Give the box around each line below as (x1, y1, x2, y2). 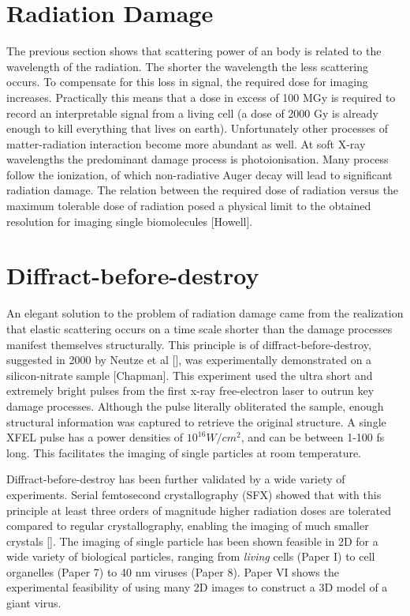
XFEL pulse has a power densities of (6, 429, 184, 445)
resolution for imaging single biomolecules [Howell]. (6, 212, 253, 229)
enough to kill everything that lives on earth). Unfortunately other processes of (6, 120, 388, 137)
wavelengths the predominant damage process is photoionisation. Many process (6, 151, 389, 167)
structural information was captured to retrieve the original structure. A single (6, 413, 386, 430)
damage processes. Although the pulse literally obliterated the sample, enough (6, 397, 384, 414)
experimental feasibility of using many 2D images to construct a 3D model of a (6, 579, 388, 595)
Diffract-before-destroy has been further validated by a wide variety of (6, 471, 345, 487)
